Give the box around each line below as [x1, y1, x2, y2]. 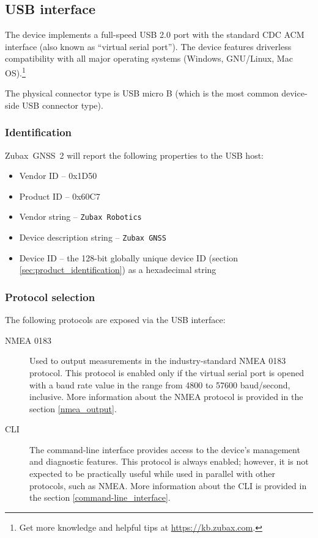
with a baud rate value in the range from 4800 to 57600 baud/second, [29, 378, 290, 391]
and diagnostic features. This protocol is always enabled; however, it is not [29, 455, 309, 468]
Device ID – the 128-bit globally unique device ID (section [19, 251, 239, 264]
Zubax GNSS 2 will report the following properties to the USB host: [5, 148, 264, 161]
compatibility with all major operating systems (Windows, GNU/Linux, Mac [5, 52, 293, 65]
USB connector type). [22, 98, 103, 111]
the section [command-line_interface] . [29, 491, 171, 504]
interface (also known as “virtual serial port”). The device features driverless [5, 40, 292, 53]
